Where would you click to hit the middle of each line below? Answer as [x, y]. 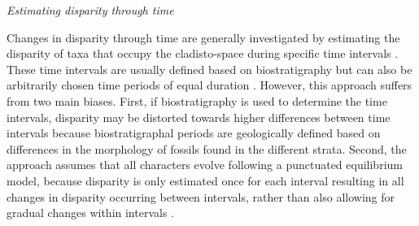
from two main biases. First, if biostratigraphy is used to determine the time [197, 100]
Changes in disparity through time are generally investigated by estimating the [203, 37]
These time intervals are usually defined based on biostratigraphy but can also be [209, 69]
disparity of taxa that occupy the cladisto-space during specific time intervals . [203, 53]
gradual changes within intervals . [90, 213]
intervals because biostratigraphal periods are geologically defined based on [194, 133]
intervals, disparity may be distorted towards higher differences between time [199, 117]
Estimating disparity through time [90, 10]
